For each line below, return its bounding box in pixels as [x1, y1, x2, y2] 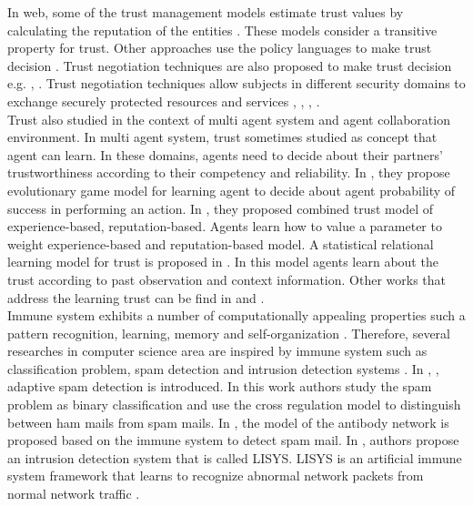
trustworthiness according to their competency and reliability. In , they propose [7, 163, 450, 182]
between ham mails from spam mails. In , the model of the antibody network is [7, 412, 449, 431]
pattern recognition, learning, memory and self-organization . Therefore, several [7, 323, 451, 342]
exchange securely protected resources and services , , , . [7, 91, 320, 110]
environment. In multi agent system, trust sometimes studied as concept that [7, 127, 438, 147]
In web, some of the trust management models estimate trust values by [7, 3, 404, 21]
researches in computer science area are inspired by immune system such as [7, 341, 428, 360]
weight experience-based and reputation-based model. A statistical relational [7, 234, 434, 253]
